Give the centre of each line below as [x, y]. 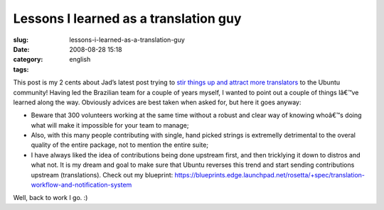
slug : [21, 40]
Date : [21, 49]
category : [28, 60]
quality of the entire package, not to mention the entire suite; [120, 145]
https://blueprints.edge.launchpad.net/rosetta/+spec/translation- [270, 175]
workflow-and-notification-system [81, 185]
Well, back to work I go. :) [50, 198]
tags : [21, 69]
